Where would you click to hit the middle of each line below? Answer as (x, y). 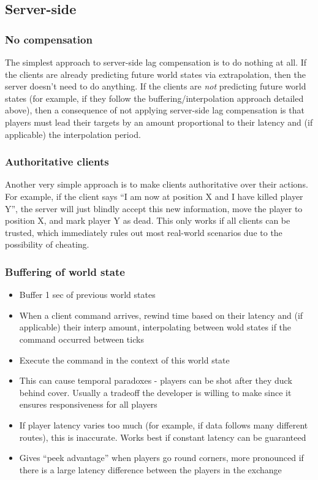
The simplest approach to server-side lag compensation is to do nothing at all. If (156, 62)
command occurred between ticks (81, 339)
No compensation (49, 39)
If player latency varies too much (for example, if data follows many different (164, 425)
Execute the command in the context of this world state (124, 360)
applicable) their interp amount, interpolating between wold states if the (155, 327)
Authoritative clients (57, 162)
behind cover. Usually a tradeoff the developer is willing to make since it (155, 392)
